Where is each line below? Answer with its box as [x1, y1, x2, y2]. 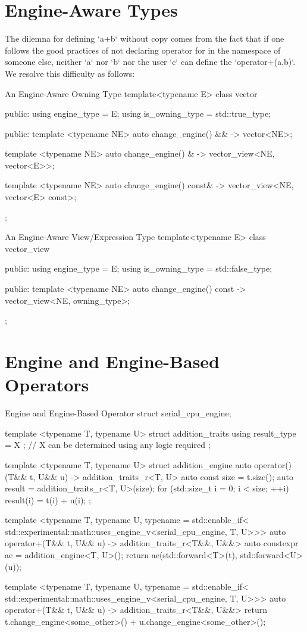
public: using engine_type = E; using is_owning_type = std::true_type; [5, 107, 271, 120]
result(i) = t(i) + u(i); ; [5, 493, 91, 506]
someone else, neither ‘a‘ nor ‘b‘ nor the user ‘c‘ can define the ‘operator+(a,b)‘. [5, 55, 296, 68]
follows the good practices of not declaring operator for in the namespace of [5, 43, 281, 56]
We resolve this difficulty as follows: [5, 67, 135, 79]
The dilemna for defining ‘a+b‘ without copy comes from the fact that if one [5, 32, 284, 45]
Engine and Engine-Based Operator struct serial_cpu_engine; [5, 407, 231, 419]
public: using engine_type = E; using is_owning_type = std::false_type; [5, 262, 272, 275]
